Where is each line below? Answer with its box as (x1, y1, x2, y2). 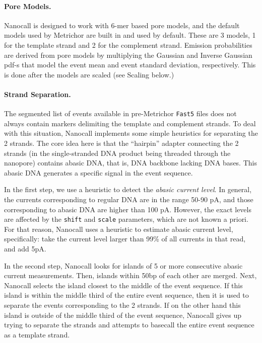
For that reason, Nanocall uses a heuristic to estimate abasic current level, (4, 223, 233, 234)
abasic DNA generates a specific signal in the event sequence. (4, 167, 193, 178)
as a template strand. (4, 329, 70, 339)
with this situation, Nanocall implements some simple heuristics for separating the (4, 128, 258, 138)
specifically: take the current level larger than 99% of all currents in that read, (4, 233, 246, 244)
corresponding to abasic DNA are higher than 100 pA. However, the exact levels (4, 204, 251, 214)
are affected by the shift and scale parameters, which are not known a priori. (4, 214, 248, 224)
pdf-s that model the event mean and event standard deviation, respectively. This (4, 59, 256, 70)
